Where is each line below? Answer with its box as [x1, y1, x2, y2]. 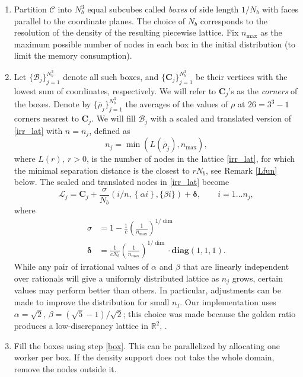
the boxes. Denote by [14, 98, 91, 110]
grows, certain [232, 271, 283, 284]
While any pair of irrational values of [14, 260, 149, 272]
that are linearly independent [183, 260, 289, 272]
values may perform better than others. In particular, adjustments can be [14, 284, 281, 296]
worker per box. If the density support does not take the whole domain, [14, 351, 275, 363]
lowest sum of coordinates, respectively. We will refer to [14, 84, 216, 97]
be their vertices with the [196, 71, 288, 83]
